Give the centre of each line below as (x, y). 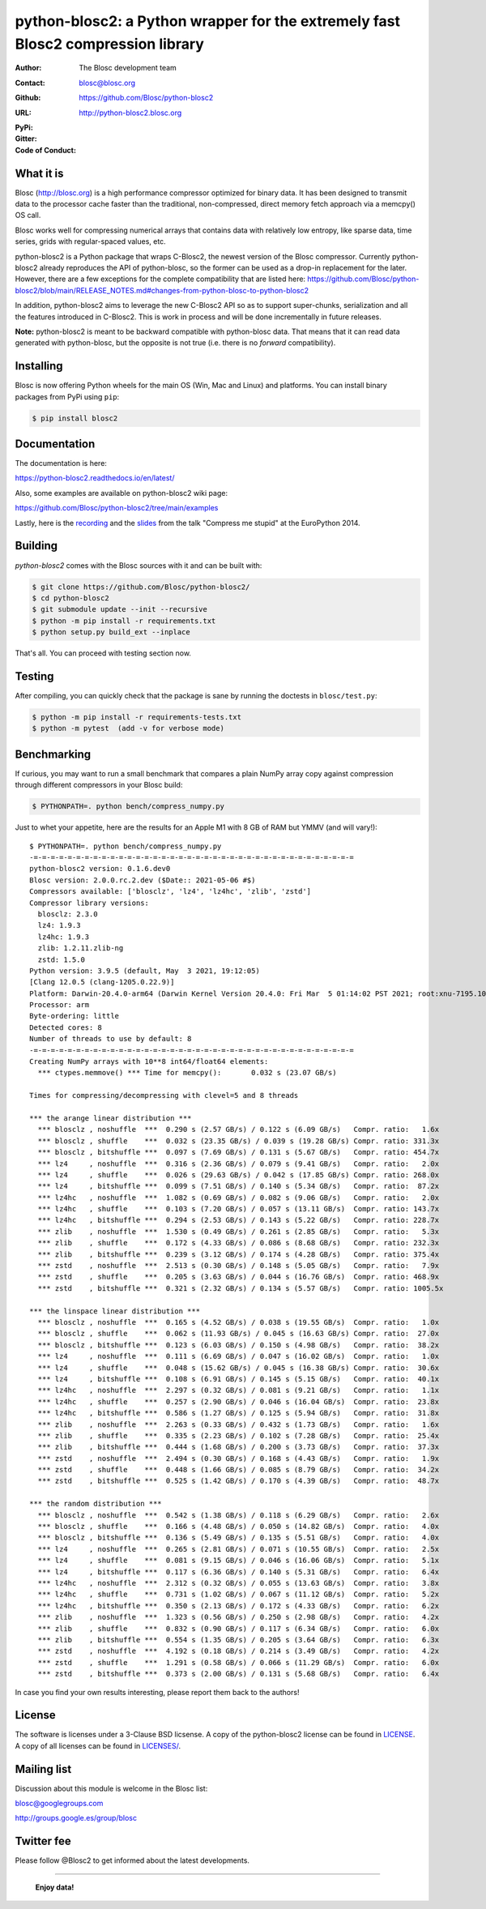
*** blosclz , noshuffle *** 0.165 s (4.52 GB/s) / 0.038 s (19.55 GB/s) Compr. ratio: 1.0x (239, 1322)
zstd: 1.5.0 (61, 959)
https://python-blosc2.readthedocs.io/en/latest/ (95, 478)
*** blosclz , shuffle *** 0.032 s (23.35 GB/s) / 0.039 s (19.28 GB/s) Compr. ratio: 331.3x (239, 1141)
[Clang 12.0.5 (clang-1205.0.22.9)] (102, 982)
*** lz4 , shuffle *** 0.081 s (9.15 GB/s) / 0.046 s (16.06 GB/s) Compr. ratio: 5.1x (239, 1561)
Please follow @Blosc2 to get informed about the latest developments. (132, 1860)
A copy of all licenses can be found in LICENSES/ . (98, 1745)
